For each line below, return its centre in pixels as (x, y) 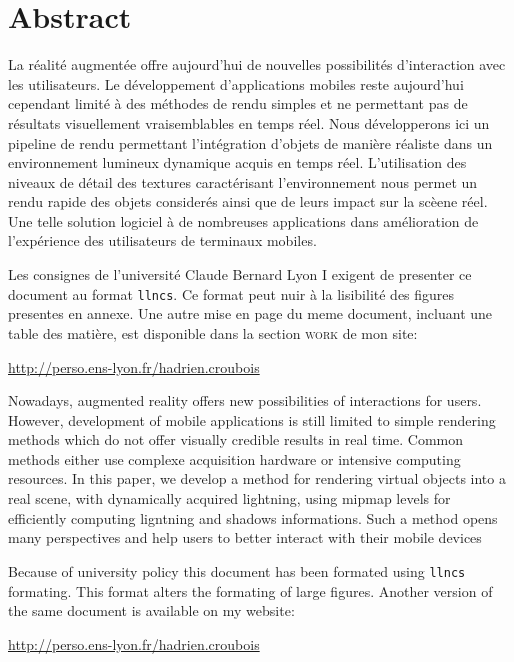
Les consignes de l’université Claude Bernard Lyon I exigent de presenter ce (240, 274)
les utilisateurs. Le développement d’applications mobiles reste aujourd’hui (236, 83)
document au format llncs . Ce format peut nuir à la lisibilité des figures (231, 293)
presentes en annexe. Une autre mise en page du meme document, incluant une (250, 313)
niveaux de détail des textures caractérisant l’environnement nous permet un (243, 181)
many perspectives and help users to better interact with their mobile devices (245, 537)
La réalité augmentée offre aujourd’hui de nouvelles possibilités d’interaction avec (257, 64)
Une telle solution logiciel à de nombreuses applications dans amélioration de (243, 220)
